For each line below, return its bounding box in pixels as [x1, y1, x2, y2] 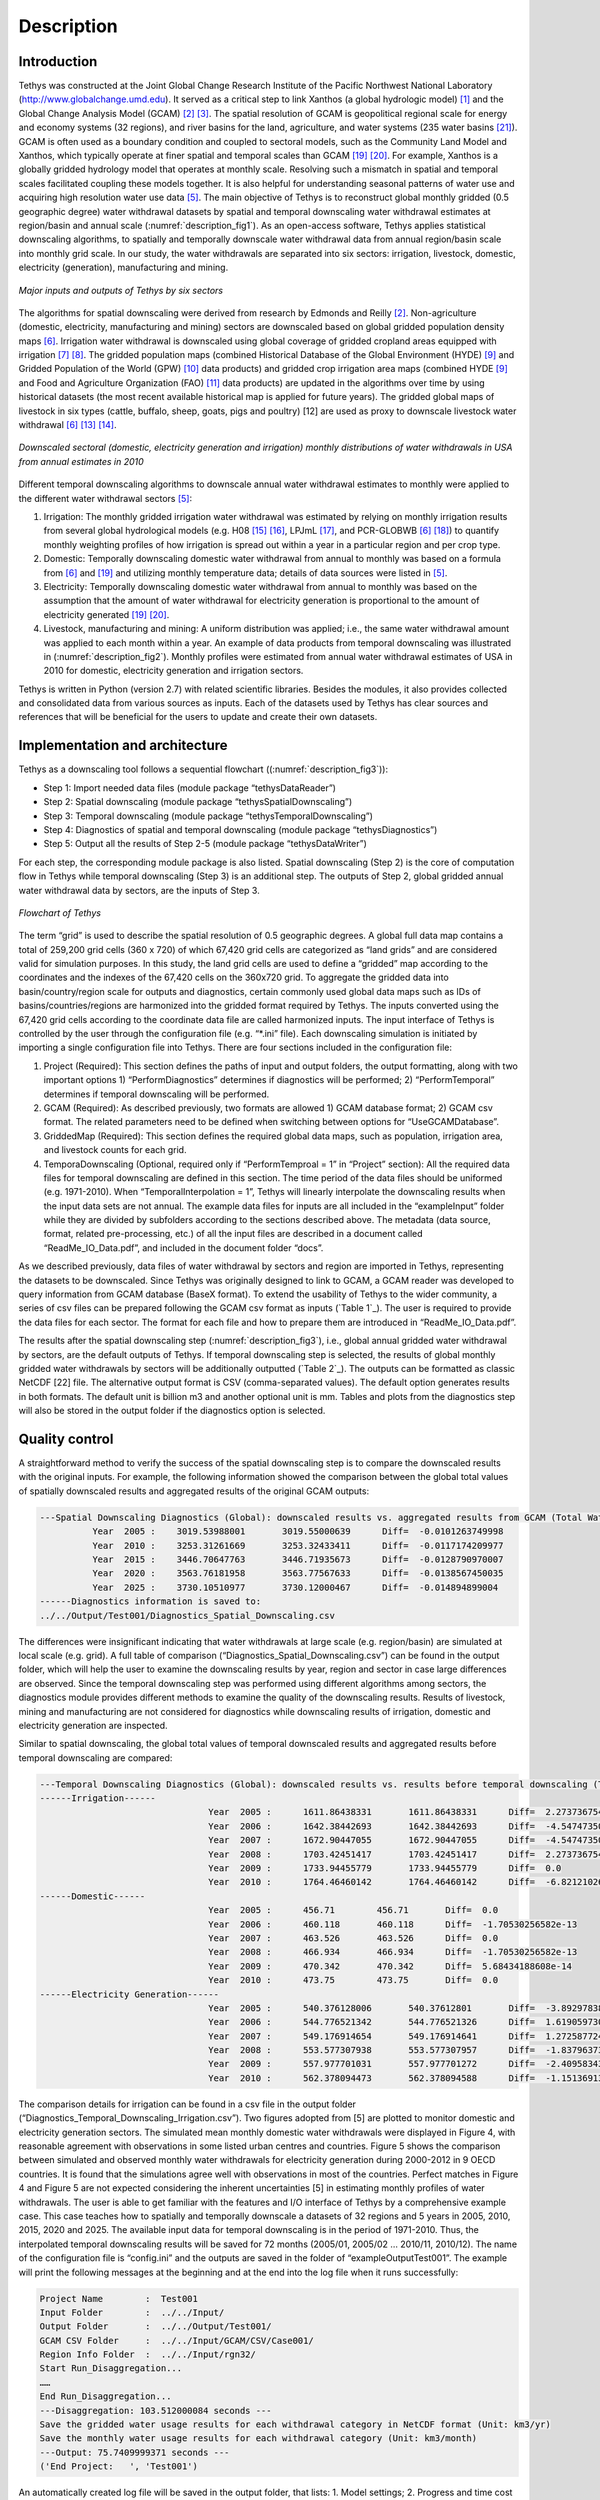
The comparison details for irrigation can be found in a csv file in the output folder [18, 2098, 357, 2110]
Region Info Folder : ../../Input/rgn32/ [39, 2349, 257, 2360]
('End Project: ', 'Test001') [39, 2461, 199, 2472]
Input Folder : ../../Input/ [39, 2306, 225, 2318]
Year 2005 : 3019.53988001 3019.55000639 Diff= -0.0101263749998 [91, 1526, 504, 1537]
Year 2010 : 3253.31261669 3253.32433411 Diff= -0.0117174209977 [91, 1540, 504, 1551]
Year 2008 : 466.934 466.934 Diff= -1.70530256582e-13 [208, 1946, 578, 1958]
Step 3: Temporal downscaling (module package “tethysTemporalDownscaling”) [43, 810, 374, 822]
